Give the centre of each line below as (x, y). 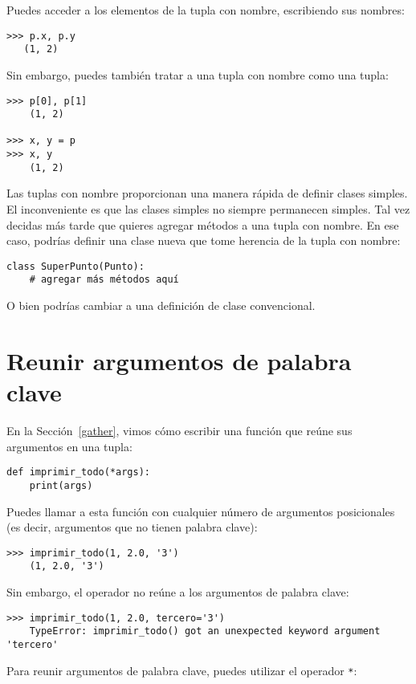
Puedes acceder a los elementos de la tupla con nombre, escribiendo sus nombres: (206, 10)
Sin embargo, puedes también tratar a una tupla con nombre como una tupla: (198, 74)
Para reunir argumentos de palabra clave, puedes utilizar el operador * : (182, 670)
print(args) (61, 485)
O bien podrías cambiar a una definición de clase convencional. (161, 305)
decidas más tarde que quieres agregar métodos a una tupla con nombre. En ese (203, 224)
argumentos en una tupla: (69, 446)
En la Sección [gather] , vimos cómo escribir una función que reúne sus (179, 431)
